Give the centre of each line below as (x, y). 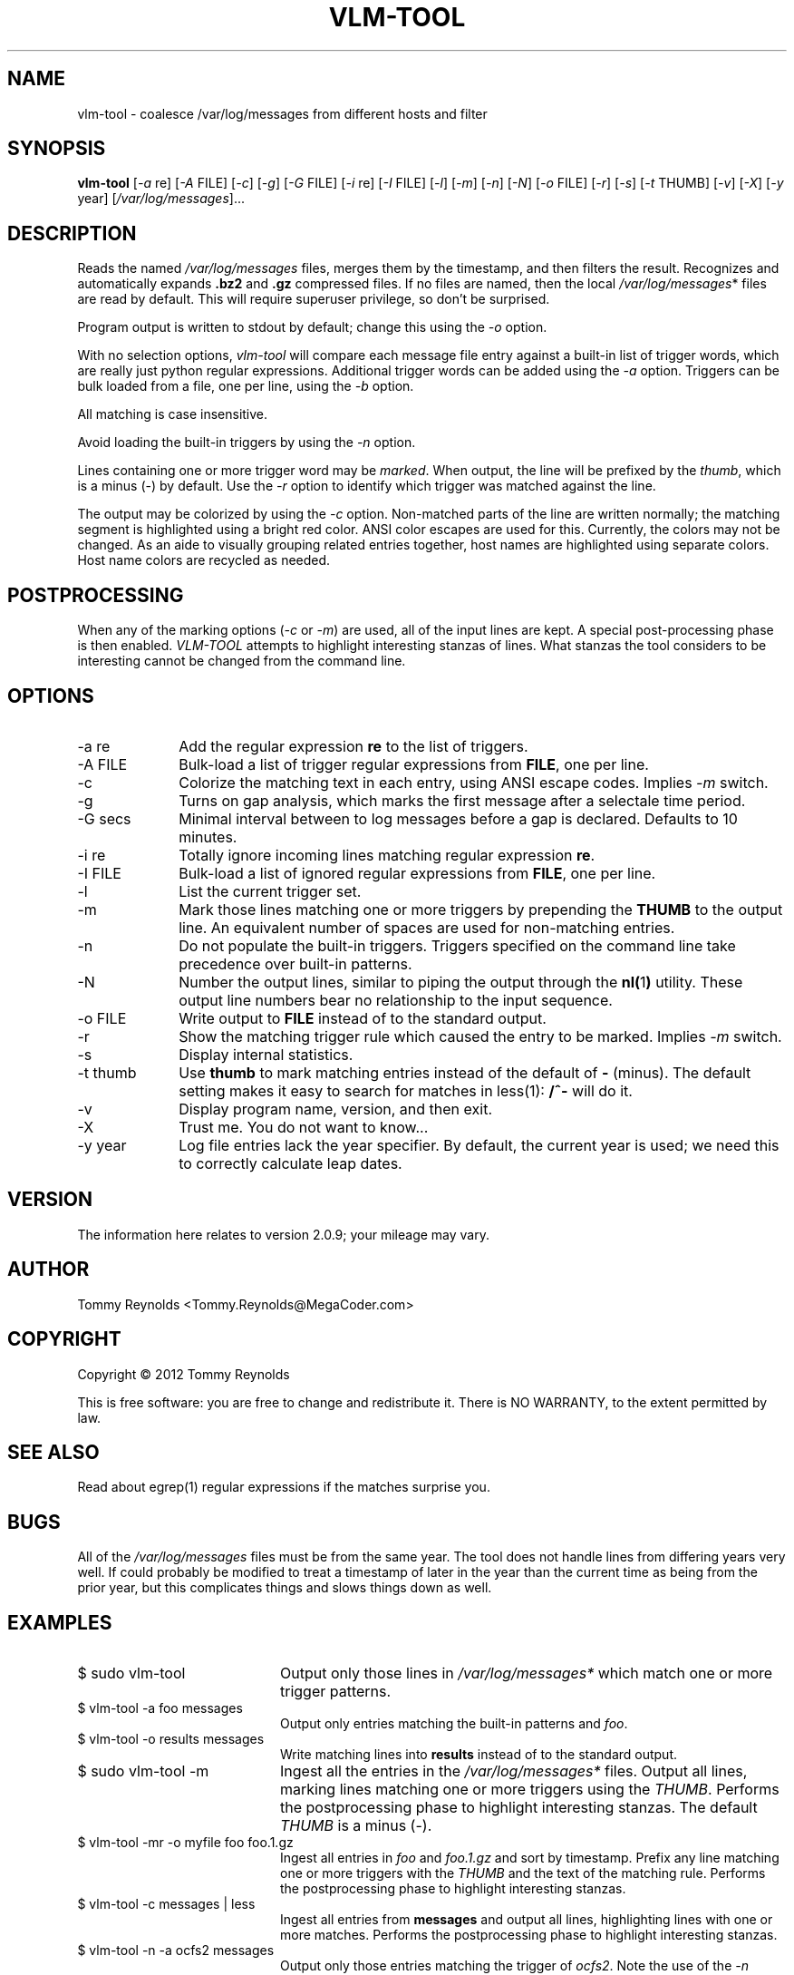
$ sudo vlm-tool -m (143, 1771)
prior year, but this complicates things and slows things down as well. (285, 1588)
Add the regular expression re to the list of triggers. (353, 746)
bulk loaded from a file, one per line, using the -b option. (246, 386)
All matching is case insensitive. (173, 414)
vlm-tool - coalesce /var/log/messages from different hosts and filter (282, 113)
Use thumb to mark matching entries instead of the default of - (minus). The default (465, 1072)
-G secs (104, 818)
